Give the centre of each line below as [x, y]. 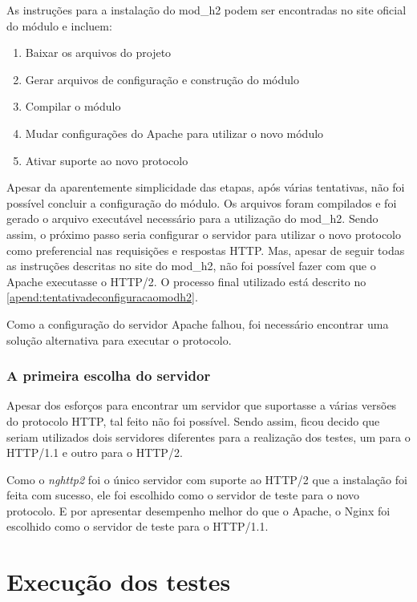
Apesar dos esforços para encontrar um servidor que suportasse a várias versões [202, 405]
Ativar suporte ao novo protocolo [107, 160]
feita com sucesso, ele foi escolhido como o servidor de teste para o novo [183, 495]
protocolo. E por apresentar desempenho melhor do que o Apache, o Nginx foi [198, 510]
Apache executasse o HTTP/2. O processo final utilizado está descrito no [186, 281]
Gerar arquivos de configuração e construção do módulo [162, 79]
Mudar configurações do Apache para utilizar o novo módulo [174, 133]
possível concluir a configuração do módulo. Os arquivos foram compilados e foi [202, 202]
